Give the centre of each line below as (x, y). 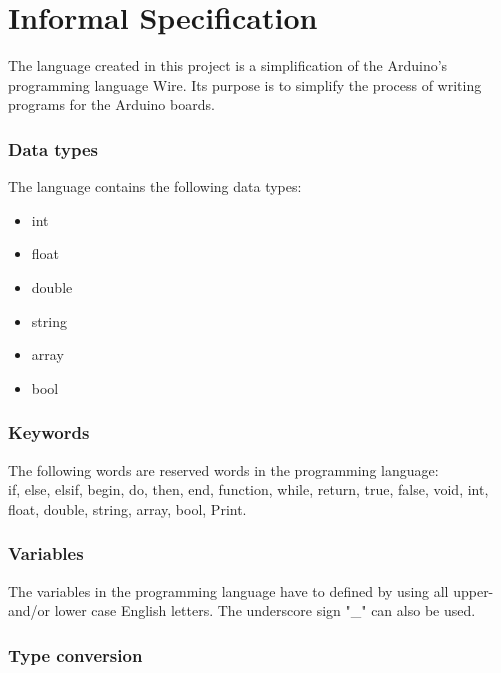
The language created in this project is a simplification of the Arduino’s (228, 65)
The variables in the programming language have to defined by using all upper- (251, 590)
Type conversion (75, 654)
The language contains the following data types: (155, 186)
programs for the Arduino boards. (111, 104)
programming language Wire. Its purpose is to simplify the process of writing (245, 84)
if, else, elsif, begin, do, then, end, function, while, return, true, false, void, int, (248, 489)
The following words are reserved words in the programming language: (223, 469)
